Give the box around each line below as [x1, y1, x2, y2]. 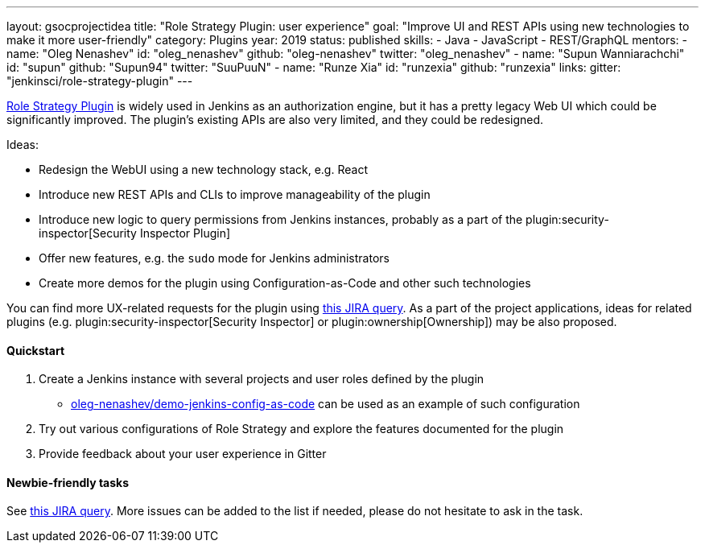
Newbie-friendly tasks [6, 475, 130, 489]
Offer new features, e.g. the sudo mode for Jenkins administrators [39, 251, 390, 265]
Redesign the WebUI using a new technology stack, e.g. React [39, 163, 368, 176]
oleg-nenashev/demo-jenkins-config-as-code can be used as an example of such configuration [71, 397, 580, 411]
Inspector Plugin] [139, 226, 231, 240]
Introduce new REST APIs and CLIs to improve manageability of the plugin [39, 188, 431, 201]
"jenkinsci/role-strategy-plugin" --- [6, 74, 193, 88]
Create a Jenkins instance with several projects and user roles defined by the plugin [39, 372, 484, 386]
